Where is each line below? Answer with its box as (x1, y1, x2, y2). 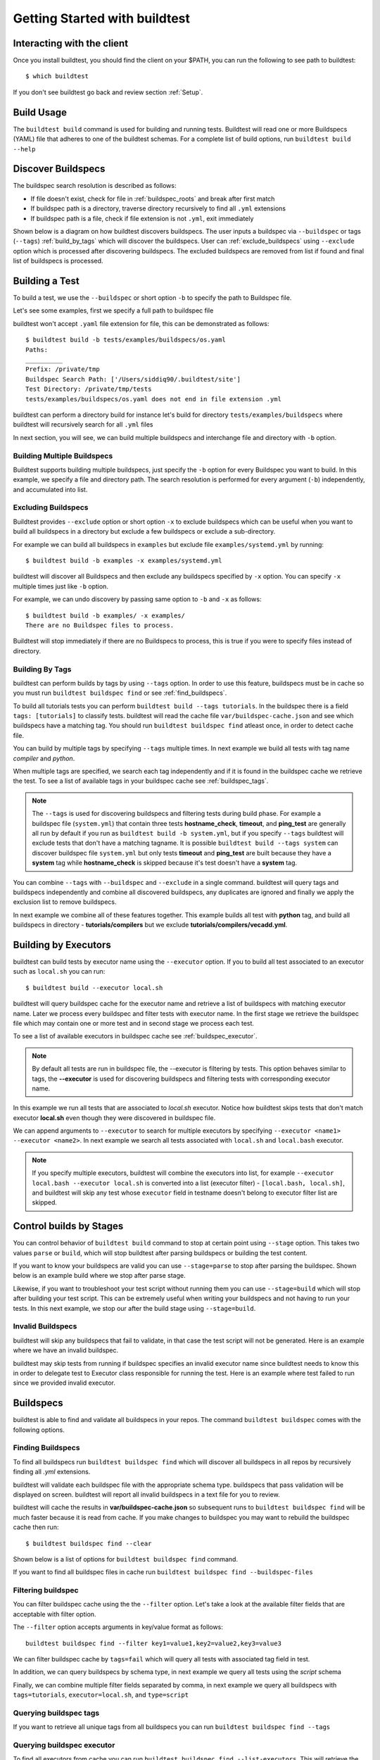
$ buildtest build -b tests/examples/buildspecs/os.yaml (25, 336, 227, 344)
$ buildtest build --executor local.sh (25, 983, 163, 992)
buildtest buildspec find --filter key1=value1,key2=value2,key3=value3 (25, 1639, 281, 1647)
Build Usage (13, 106, 67, 118)
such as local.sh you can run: (13, 967, 106, 976)
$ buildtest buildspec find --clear (25, 1539, 152, 1547)
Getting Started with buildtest (13, 11, 190, 26)
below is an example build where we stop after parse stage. (13, 1271, 186, 1280)
